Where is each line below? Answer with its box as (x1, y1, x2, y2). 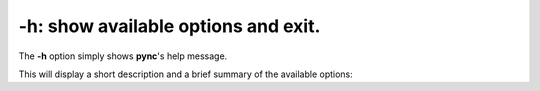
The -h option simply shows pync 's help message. (18, 50, 228, 62)
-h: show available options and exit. (18, 15, 321, 37)
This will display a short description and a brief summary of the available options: (18, 68, 354, 80)
